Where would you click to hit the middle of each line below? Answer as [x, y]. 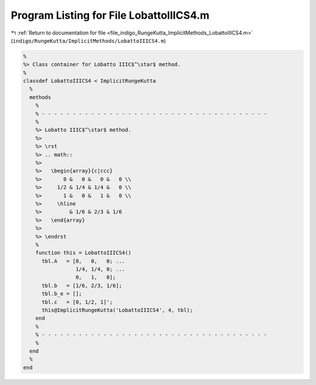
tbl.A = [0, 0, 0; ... [83, 261]
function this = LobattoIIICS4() [83, 253]
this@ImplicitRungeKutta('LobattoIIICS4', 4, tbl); [117, 310]
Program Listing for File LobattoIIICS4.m [110, 15]
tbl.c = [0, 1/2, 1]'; [78, 302]
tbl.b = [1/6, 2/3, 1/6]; [82, 286]
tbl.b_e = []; [62, 294]
